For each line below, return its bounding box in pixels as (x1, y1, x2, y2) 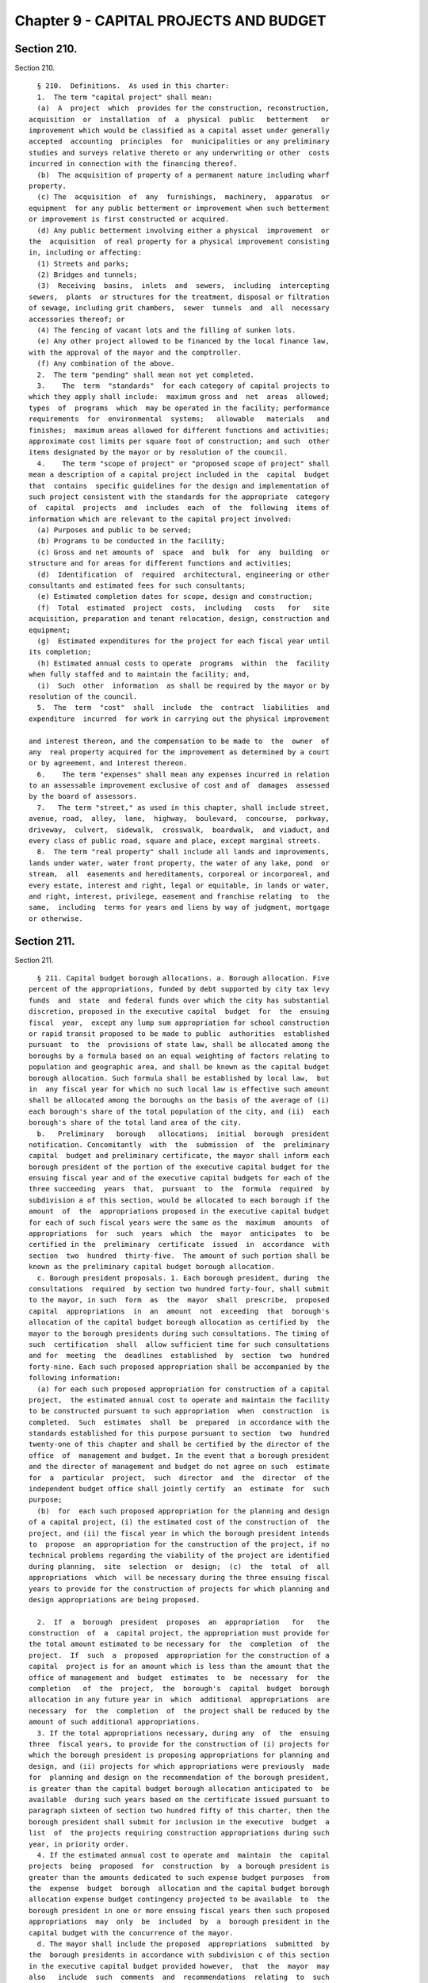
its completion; (29, 647, 92, 657)
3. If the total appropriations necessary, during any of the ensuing (36, 1728, 330, 1737)
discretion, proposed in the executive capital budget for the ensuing (29, 1007, 330, 1016)
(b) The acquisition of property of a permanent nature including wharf (36, 171, 330, 179)
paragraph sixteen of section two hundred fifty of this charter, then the (29, 1806, 330, 1816)
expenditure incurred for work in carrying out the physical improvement (29, 714, 330, 723)
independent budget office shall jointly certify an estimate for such (29, 1484, 330, 1494)
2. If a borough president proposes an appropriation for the (36, 1617, 330, 1626)
